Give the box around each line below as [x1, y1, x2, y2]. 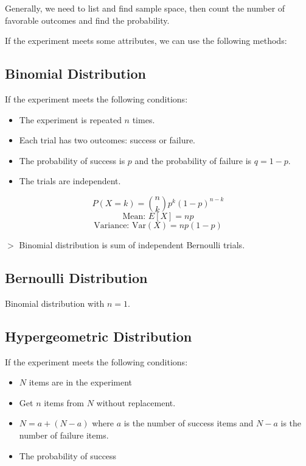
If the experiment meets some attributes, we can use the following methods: [5, 34, 287, 47]
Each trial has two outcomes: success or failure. [19, 134, 196, 146]
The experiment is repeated [19, 113, 122, 126]
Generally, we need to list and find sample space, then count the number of [5, 2, 285, 14]
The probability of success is [19, 154, 125, 167]
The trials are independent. [19, 174, 121, 187]
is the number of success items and [123, 417, 254, 429]
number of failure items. [19, 428, 109, 441]
